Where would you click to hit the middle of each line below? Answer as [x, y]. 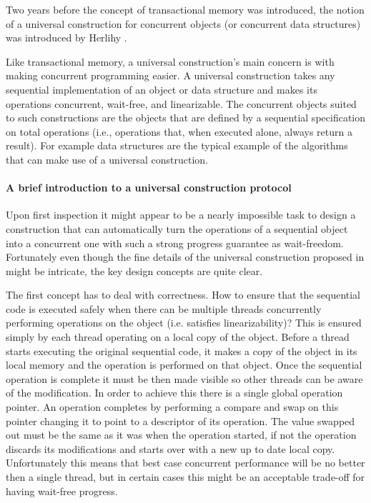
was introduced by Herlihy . [66, 38]
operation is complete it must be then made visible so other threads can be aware [184, 378]
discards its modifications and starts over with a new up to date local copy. [170, 448]
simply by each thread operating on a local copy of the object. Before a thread [178, 337]
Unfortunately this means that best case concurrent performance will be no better [185, 463]
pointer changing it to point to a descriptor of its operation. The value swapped [180, 420]
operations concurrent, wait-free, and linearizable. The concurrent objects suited [181, 103]
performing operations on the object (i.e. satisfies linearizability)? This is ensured [184, 323]
